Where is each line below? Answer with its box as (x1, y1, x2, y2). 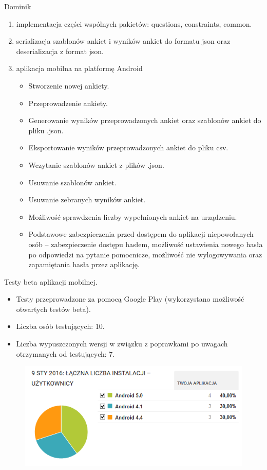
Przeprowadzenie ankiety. (28, 97, 108, 108)
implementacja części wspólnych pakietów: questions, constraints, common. (16, 18, 252, 29)
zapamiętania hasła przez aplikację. (28, 259, 140, 270)
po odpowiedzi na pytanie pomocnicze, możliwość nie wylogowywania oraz (28, 249, 262, 259)
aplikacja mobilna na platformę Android (16, 63, 143, 74)
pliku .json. (28, 125, 64, 135)
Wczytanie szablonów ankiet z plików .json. (28, 159, 164, 170)
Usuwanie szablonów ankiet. (28, 177, 117, 187)
